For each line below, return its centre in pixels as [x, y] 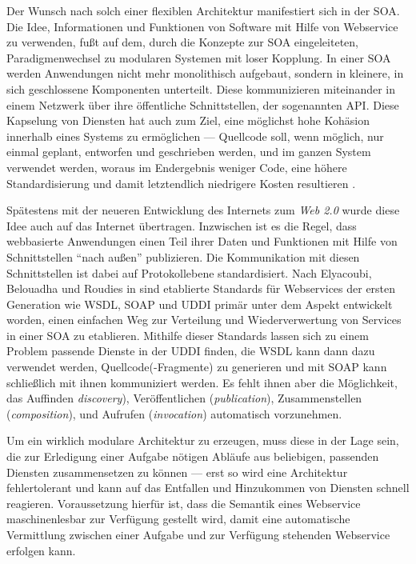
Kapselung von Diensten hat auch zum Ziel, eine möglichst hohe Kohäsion [188, 120]
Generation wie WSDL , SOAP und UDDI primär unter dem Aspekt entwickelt [200, 304]
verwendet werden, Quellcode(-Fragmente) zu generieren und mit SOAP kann [197, 367]
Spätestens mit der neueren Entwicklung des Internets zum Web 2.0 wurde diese [203, 210]
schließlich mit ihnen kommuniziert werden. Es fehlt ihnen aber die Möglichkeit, [202, 382]
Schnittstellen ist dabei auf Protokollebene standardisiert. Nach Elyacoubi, [189, 272]
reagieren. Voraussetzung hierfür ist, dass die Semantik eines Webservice [184, 503]
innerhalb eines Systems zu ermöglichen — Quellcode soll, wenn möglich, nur [195, 136]
